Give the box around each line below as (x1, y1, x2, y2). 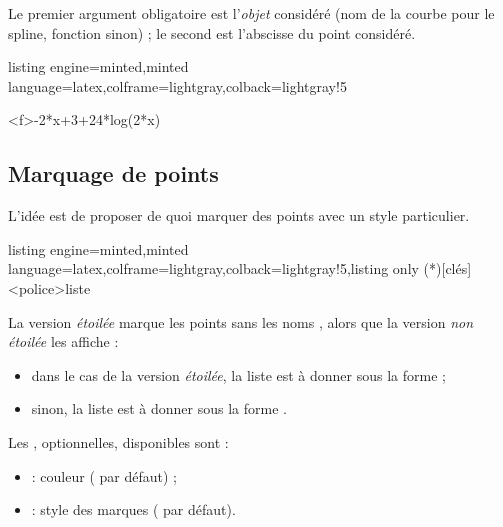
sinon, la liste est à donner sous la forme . (31, 398, 287, 419)
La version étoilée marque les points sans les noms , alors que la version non (8, 311, 474, 332)
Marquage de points (8, 158, 219, 189)
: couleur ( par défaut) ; (31, 465, 177, 486)
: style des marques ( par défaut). (31, 499, 236, 520)
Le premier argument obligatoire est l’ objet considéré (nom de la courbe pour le (8, 3, 495, 23)
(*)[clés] (423, 258, 472, 279)
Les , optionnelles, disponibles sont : (8, 431, 229, 452)
